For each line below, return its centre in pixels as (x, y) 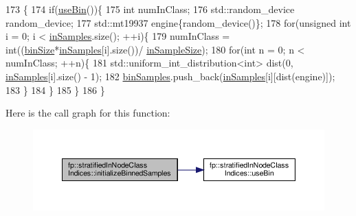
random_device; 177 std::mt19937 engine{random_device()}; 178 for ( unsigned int (178, 22)
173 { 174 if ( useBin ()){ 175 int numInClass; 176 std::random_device (150, 9)
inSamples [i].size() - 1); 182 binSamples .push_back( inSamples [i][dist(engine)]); (170, 76)
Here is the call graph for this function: (88, 113)
